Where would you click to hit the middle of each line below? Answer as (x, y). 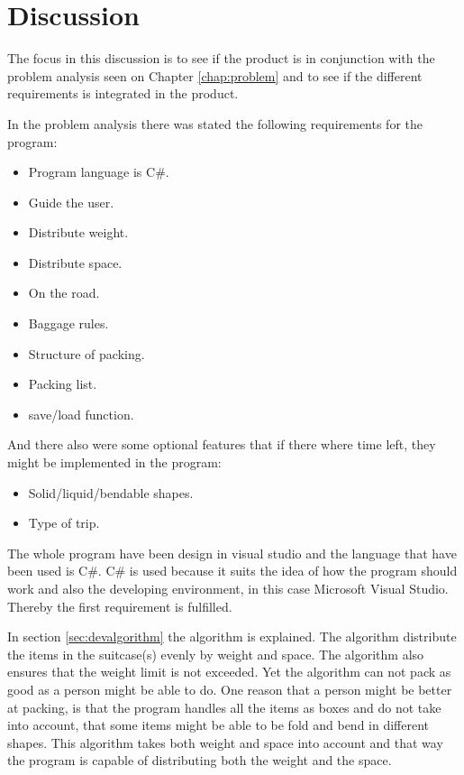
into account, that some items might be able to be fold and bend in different (218, 725)
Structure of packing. (86, 353)
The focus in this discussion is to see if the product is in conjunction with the (221, 58)
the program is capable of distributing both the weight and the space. (200, 760)
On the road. (64, 293)
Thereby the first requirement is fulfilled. (120, 606)
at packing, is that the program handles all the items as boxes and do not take (224, 707)
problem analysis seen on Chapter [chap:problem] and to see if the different (215, 75)
